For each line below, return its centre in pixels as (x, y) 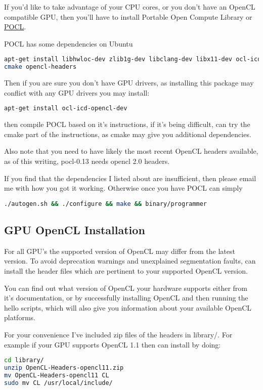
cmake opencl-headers (40, 67)
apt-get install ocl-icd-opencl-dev (66, 109)
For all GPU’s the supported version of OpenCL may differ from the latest (120, 251)
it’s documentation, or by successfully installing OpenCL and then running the (126, 298)
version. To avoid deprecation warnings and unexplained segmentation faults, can (130, 261)
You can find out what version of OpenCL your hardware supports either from (126, 288)
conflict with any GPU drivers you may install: (77, 92)
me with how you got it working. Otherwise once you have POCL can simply (123, 188)
